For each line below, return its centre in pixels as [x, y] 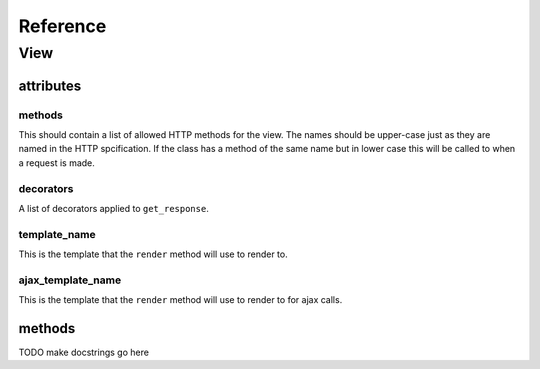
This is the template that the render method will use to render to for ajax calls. [180, 300]
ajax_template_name [70, 280]
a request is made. [56, 162]
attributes [50, 85]
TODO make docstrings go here [84, 352]
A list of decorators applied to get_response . [113, 208]
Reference [62, 26]
